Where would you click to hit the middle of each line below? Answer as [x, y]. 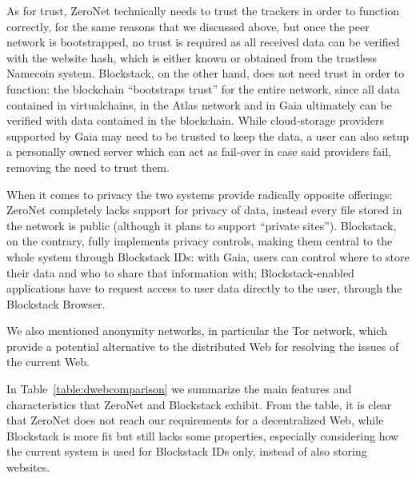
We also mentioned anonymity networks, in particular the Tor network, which [197, 331]
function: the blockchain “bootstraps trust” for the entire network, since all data [203, 88]
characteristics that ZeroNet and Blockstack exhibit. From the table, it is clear [199, 404]
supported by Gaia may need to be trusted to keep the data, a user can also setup [208, 135]
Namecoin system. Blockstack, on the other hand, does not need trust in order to [206, 73]
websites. [28, 467]
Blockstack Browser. [56, 303]
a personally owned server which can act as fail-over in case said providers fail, [199, 151]
